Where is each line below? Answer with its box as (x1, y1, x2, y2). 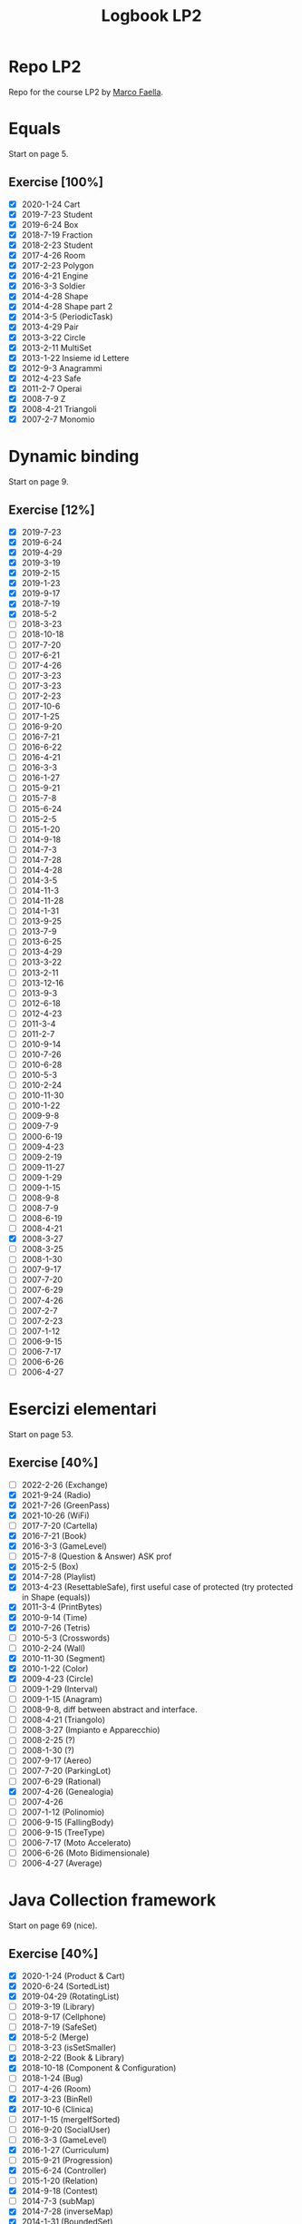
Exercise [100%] (8, 174, 103, 191)
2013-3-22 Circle (21, 332, 86, 343)
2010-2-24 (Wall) (21, 1642, 86, 1653)
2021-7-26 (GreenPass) (21, 1499, 111, 1511)
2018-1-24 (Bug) (21, 2072, 83, 2083)
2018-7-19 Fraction (21, 229, 93, 240)
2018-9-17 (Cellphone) (21, 2012, 106, 2023)
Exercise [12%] (8, 503, 95, 518)
